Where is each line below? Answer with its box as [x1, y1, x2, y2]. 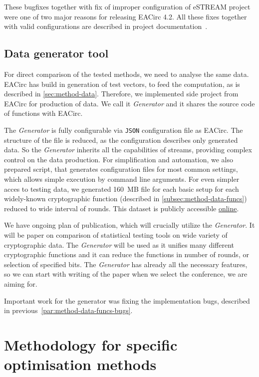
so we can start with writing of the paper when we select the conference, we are [4, 269, 248, 279]
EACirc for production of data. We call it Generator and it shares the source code [4, 98, 255, 108]
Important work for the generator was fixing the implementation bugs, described [4, 295, 250, 306]
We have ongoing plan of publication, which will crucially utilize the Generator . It [4, 220, 255, 230]
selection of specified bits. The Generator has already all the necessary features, [4, 259, 248, 269]
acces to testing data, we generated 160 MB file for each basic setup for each [4, 183, 239, 194]
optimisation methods [4, 354, 157, 375]
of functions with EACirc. [4, 108, 83, 118]
